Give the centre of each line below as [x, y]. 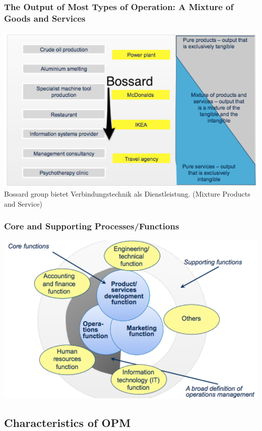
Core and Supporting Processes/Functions [92, 226]
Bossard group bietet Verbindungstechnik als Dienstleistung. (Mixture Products [127, 194]
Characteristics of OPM [68, 422]
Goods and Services [45, 18]
